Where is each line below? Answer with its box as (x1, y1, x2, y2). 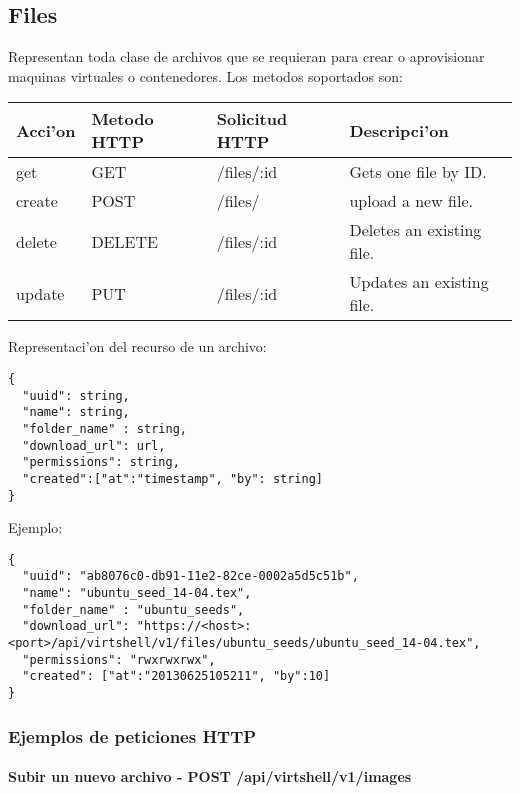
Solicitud (216, 107, 288, 131)
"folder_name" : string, (22, 421, 187, 436)
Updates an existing (349, 270, 489, 294)
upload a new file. (349, 189, 473, 213)
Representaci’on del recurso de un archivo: (8, 336, 267, 357)
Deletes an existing (349, 218, 482, 242)
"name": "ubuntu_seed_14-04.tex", (22, 586, 252, 601)
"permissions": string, (22, 455, 180, 470)
